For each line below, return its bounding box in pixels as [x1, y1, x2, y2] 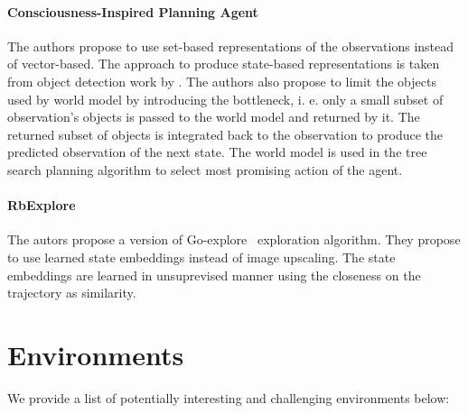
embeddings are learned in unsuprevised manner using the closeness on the [7, 265, 421, 284]
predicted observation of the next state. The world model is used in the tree [7, 142, 427, 161]
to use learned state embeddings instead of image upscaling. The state [7, 247, 396, 266]
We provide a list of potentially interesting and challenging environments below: [7, 388, 450, 407]
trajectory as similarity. [7, 283, 136, 302]
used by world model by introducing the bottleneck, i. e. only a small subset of [7, 89, 444, 108]
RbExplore [7, 196, 76, 215]
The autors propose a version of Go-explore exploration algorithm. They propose [7, 230, 461, 249]
